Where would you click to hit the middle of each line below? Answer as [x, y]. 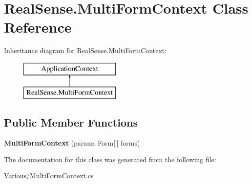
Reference [38, 27]
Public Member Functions [71, 122]
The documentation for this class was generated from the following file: [110, 159]
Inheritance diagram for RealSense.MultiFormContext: [85, 50]
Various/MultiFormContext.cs [49, 175]
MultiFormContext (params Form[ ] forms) [72, 143]
